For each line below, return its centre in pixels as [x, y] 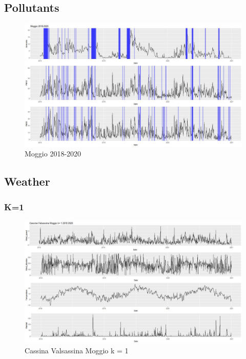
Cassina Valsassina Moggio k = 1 [77, 350]
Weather [27, 181]
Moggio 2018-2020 [53, 154]
